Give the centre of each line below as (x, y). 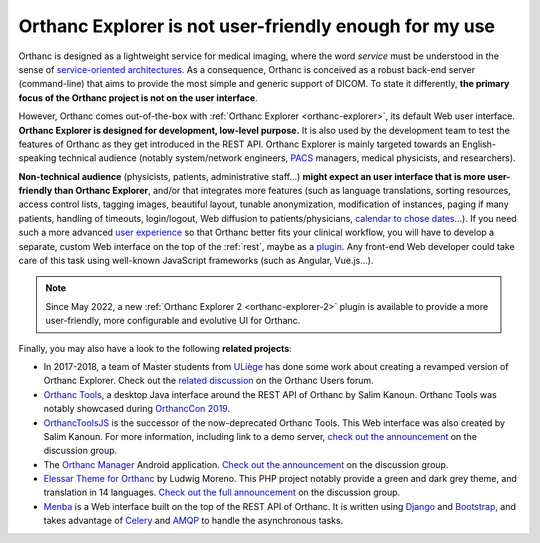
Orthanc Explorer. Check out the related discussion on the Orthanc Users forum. (208, 381)
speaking (37, 158)
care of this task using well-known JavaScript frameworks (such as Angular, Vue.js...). (196, 261)
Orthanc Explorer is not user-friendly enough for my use (256, 26)
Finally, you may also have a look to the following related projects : (155, 348)
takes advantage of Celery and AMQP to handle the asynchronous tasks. (193, 521)
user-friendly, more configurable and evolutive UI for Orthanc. (173, 321)
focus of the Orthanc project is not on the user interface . (138, 97)
